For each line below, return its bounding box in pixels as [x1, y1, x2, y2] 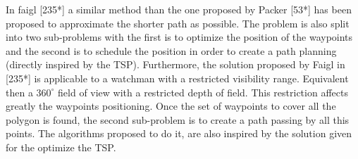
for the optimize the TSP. [6, 139, 116, 154]
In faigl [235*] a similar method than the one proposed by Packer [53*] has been [6, 2, 352, 16]
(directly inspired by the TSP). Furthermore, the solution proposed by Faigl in [6, 57, 345, 72]
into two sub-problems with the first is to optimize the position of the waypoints [6, 30, 353, 44]
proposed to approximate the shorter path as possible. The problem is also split [6, 15, 350, 30]
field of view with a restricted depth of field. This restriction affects [58, 84, 348, 99]
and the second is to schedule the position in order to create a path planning [6, 43, 337, 58]
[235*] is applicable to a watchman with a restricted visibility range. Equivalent [6, 70, 349, 85]
